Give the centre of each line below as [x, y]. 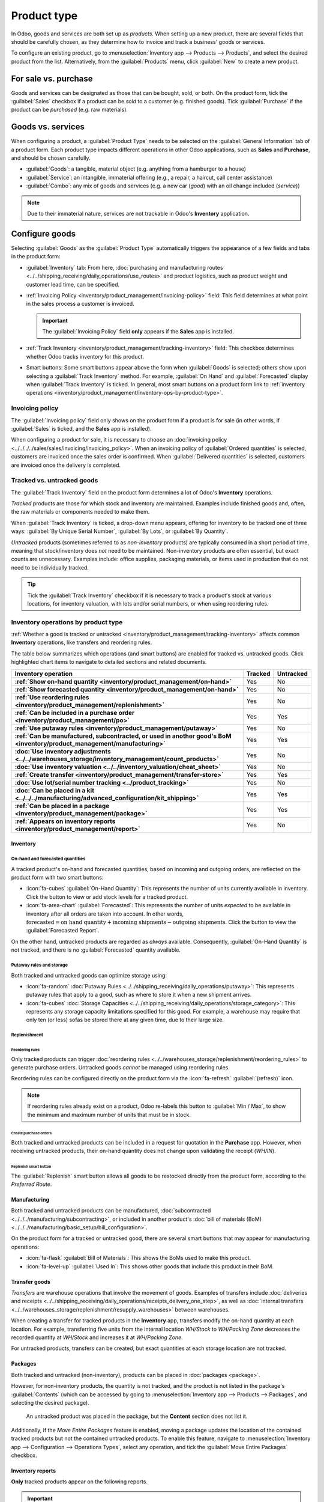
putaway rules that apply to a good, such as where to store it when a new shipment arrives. [139, 995]
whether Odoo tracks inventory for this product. [85, 356]
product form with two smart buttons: [57, 878]
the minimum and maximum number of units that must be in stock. [109, 1114]
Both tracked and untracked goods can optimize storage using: [89, 975]
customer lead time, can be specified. [73, 284]
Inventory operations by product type [67, 622]
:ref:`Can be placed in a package [62, 806]
